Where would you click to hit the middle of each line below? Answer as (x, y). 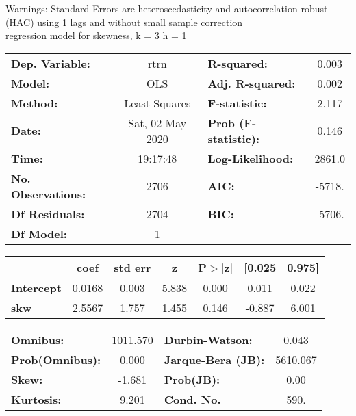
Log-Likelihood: (251, 158)
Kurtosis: (36, 399)
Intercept (36, 287)
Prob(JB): (192, 379)
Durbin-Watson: (208, 339)
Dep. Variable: (51, 63)
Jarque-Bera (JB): (214, 359)
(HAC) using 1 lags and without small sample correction (124, 22)
